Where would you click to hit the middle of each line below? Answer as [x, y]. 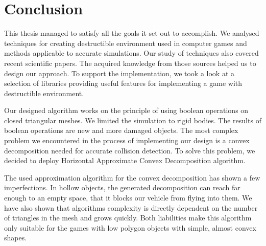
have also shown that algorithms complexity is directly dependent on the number [131, 207]
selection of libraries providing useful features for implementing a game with [123, 83]
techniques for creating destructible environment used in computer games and [126, 43]
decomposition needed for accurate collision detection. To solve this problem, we [130, 150]
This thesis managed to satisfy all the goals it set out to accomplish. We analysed [132, 33]
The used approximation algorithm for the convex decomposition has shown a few [132, 177]
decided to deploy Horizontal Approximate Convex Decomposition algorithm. [125, 160]
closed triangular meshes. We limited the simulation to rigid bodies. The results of [133, 120]
